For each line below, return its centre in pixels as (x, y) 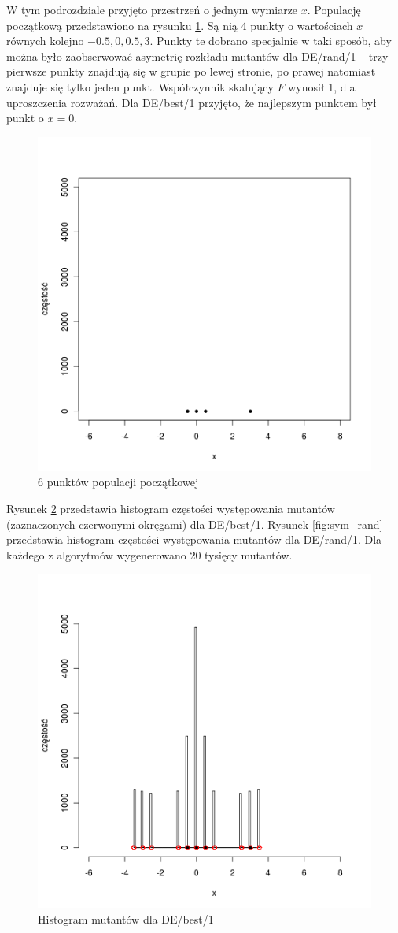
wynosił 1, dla (322, 86)
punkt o (25, 118)
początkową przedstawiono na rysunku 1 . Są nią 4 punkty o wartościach (180, 25)
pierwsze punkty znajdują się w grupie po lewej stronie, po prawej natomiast (191, 71)
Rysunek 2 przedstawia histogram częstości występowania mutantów (171, 508)
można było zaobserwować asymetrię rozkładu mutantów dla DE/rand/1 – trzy (197, 56)
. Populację (334, 9)
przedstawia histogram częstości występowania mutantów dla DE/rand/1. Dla (194, 539)
